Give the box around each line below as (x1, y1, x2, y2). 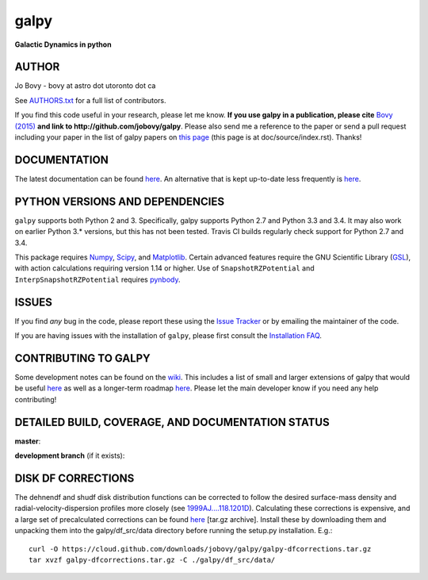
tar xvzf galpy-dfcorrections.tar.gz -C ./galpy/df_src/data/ (29, 555, 276, 564)
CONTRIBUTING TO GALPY (14, 351, 151, 365)
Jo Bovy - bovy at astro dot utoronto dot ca (14, 81, 156, 90)
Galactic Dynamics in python (14, 40, 112, 49)
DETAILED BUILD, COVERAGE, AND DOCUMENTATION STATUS (14, 415, 330, 428)
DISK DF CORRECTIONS (14, 471, 135, 485)
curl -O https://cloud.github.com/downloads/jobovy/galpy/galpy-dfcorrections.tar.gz (29, 544, 372, 553)
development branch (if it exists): (14, 451, 125, 460)
